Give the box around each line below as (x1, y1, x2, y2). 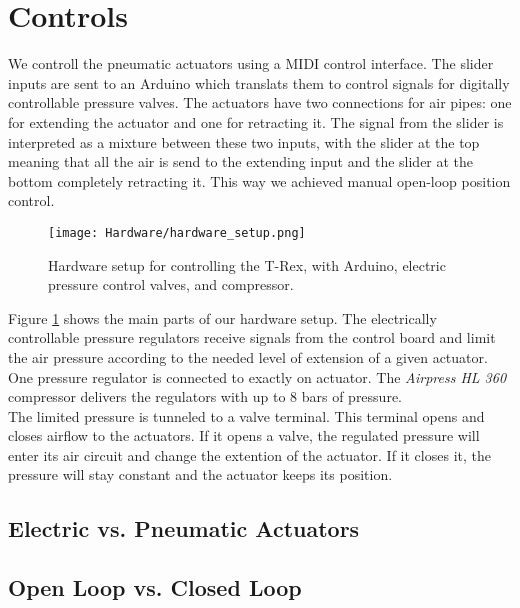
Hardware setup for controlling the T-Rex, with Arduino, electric (48, 254, 446, 275)
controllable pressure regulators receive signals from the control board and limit (8, 327, 496, 348)
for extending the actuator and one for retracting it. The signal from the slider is (8, 111, 504, 132)
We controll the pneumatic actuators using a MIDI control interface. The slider (8, 53, 494, 74)
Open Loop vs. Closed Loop (8, 572, 302, 603)
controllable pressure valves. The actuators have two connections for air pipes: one (8, 92, 512, 113)
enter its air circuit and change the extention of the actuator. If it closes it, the (8, 444, 491, 465)
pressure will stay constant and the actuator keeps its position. (8, 464, 393, 485)
